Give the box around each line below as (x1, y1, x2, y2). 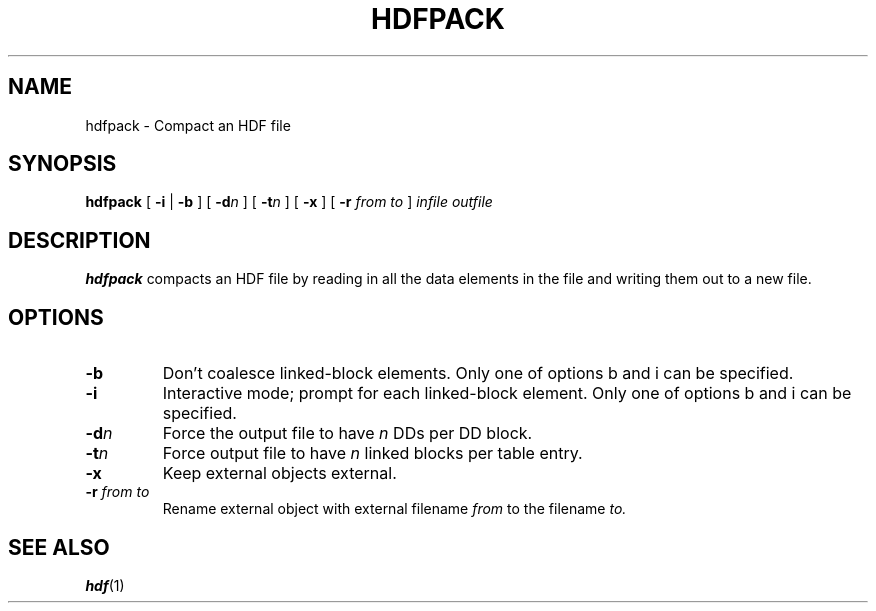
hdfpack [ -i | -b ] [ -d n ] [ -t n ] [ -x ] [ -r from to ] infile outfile (85, 193, 493, 211)
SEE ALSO (8, 534, 110, 560)
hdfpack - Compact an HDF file (85, 116, 291, 134)
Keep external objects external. (162, 463, 397, 484)
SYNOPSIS (8, 151, 117, 177)
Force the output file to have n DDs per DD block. (162, 423, 533, 444)
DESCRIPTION (8, 227, 151, 253)
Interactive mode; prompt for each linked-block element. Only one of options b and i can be (162, 383, 852, 404)
